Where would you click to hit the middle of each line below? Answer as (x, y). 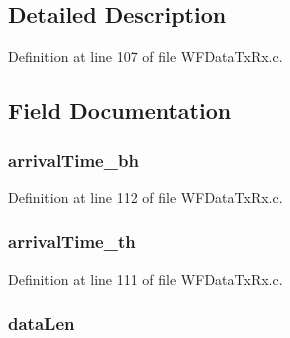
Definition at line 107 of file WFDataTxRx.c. (145, 56)
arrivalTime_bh (73, 159)
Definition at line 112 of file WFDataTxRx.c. (145, 196)
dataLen (41, 323)
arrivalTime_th (72, 241)
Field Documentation (120, 110)
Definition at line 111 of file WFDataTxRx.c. (145, 278)
